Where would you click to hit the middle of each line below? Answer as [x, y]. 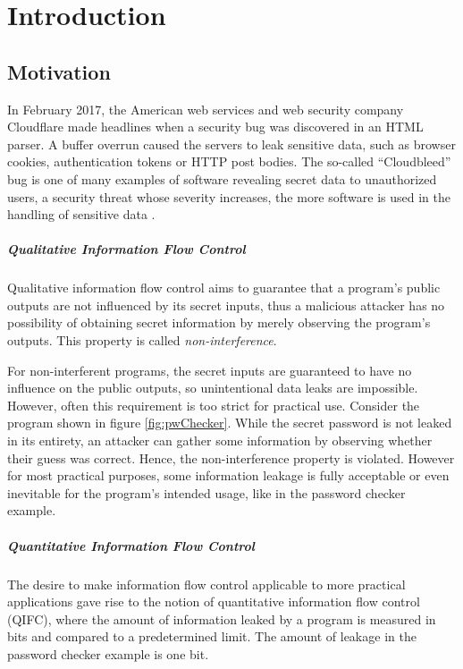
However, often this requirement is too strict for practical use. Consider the [214, 405]
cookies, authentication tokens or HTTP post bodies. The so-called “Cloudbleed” [229, 161]
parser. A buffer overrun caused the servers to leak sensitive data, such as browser [231, 144]
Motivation [59, 71]
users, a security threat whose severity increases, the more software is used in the [229, 196]
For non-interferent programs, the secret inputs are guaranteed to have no [210, 370]
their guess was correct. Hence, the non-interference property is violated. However [231, 457]
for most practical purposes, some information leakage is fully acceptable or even [228, 475]
